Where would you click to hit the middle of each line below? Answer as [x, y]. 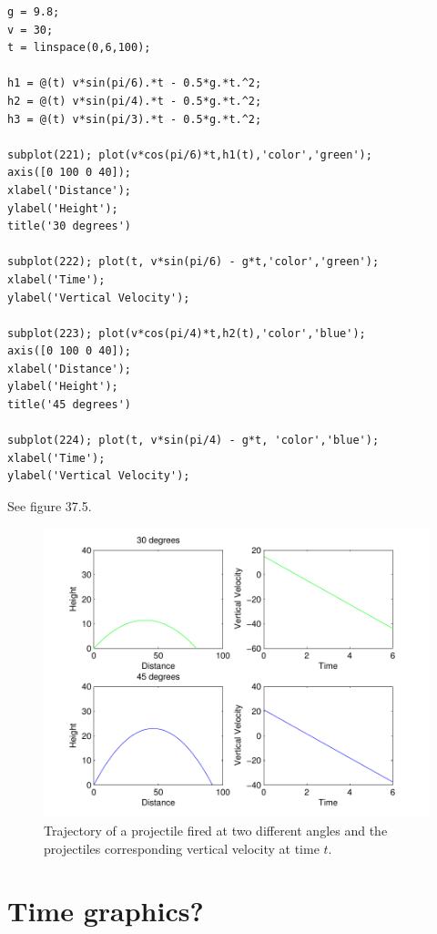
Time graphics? [106, 911]
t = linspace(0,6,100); [79, 48]
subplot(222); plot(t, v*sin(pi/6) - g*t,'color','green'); [193, 262]
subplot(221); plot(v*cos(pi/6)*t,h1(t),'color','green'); [190, 154]
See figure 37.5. [50, 506]
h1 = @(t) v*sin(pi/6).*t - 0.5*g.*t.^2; [135, 83]
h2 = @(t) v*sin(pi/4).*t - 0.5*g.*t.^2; [135, 101]
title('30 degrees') [70, 226]
